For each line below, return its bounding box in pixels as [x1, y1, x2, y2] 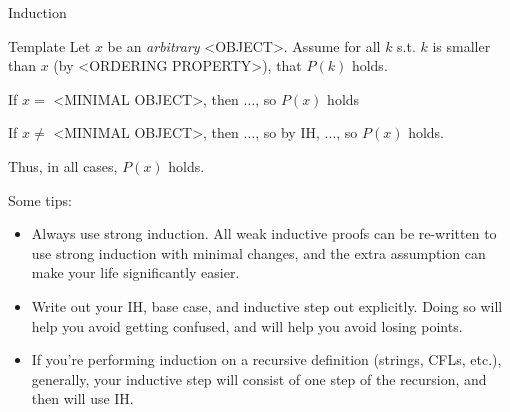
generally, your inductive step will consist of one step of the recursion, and [31, 368, 487, 389]
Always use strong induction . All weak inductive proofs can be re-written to [31, 223, 497, 244]
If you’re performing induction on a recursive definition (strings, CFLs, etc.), [31, 349, 502, 370]
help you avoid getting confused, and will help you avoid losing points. [31, 315, 463, 336]
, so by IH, [255, 122, 320, 143]
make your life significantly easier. [31, 262, 240, 283]
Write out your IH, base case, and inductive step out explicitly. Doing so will [31, 295, 503, 316]
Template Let [8, 35, 91, 56]
